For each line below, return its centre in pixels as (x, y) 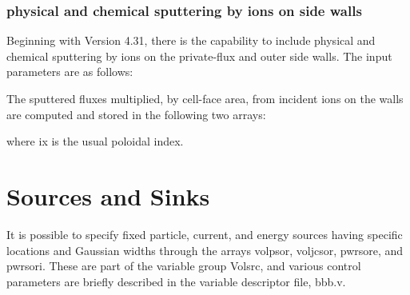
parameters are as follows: (70, 72)
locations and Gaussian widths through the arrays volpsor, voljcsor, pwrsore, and (205, 250)
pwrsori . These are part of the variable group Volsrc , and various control (184, 266)
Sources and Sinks (108, 195)
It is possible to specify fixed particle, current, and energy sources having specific (205, 234)
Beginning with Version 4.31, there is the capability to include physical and (191, 40)
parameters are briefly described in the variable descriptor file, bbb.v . (176, 281)
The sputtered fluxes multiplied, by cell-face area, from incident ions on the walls (205, 98)
